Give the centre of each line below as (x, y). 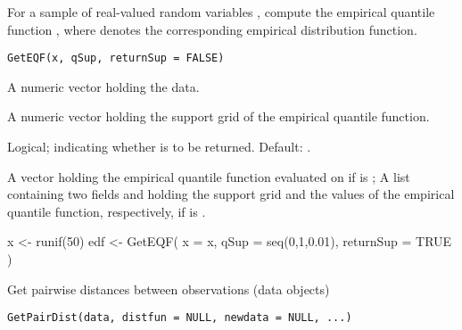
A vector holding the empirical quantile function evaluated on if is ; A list (209, 176)
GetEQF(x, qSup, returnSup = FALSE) (116, 58)
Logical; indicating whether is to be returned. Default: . (159, 147)
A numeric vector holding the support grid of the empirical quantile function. (219, 116)
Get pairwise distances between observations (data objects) (169, 289)
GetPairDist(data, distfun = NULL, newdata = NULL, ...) (180, 318)
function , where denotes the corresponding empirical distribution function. (212, 29)
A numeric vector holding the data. (103, 86)
